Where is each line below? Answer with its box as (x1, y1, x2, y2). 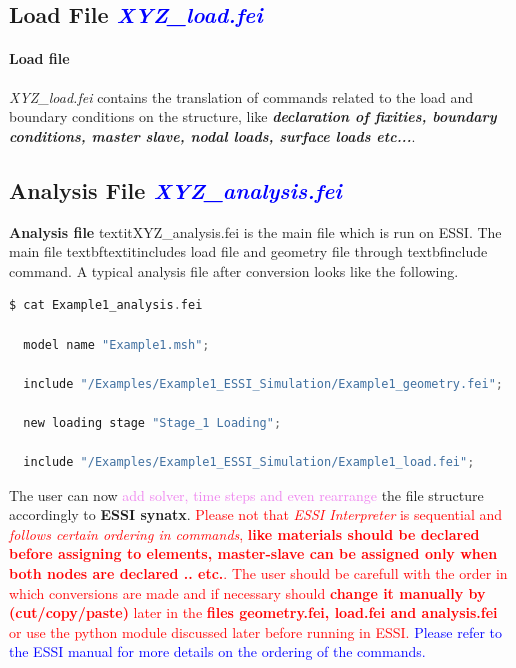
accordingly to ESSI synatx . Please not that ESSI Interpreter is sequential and (9, 504, 503, 525)
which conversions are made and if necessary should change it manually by (9, 582, 486, 603)
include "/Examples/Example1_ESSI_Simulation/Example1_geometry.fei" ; (23, 376, 503, 391)
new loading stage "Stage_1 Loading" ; (23, 415, 282, 430)
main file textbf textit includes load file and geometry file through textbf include (9, 241, 488, 262)
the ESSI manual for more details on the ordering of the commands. (9, 641, 426, 662)
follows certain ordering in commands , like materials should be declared (9, 523, 480, 544)
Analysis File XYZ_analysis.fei (9, 174, 342, 205)
